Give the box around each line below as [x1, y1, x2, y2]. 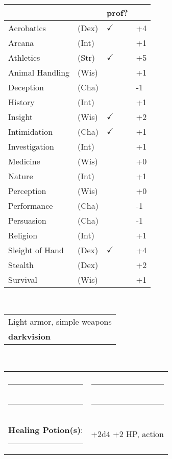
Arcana [8, 36, 34, 49]
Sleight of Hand [8, 244, 64, 256]
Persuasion [8, 214, 46, 226]
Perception [8, 184, 46, 197]
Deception [8, 81, 44, 93]
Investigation [8, 140, 54, 152]
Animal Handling [8, 66, 70, 78]
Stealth [8, 258, 34, 271]
